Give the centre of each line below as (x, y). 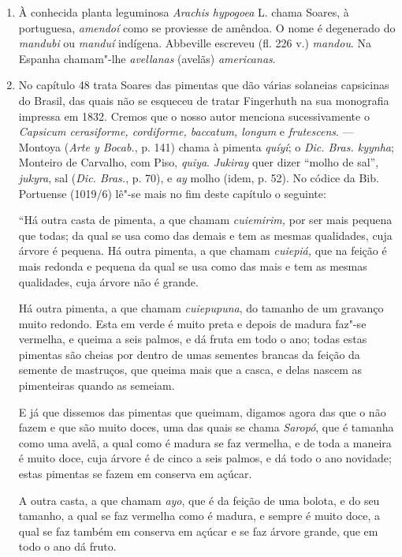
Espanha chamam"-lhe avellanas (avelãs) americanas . (147, 58)
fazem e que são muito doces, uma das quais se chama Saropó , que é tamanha (206, 427)
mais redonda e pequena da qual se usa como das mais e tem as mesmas (193, 265)
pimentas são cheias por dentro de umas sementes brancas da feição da (189, 354)
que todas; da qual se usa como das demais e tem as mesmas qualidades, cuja (205, 235)
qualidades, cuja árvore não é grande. (108, 281)
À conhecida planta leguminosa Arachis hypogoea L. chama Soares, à (184, 12)
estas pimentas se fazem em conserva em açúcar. (135, 474)
